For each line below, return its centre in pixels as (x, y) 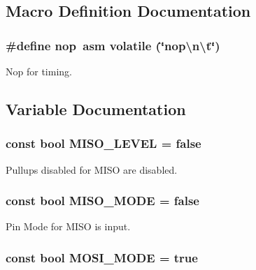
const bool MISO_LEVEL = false (104, 143)
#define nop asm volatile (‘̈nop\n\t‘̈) (113, 45)
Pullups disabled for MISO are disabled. (92, 169)
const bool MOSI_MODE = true (102, 257)
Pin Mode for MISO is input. (68, 226)
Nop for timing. (39, 71)
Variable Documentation (96, 108)
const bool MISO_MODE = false (102, 201)
